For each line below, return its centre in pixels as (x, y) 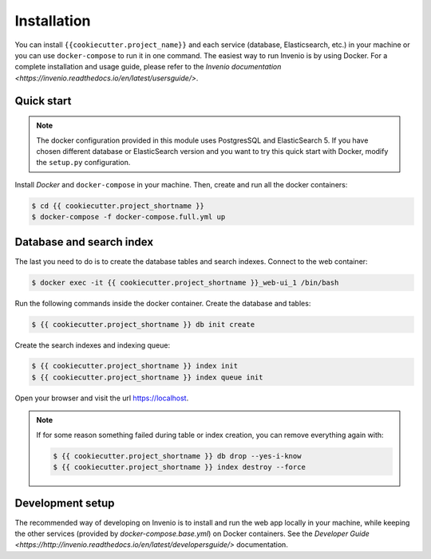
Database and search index (84, 242)
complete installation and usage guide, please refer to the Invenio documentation (148, 67)
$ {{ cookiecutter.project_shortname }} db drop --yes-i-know (177, 456)
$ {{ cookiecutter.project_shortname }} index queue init (147, 377)
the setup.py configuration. (83, 163)
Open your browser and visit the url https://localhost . (102, 398)
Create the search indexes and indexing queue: (93, 345)
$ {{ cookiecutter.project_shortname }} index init (135, 366)
